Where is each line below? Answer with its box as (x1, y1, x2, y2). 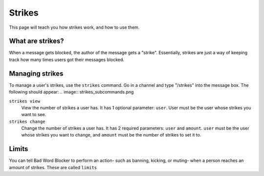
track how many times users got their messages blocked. (9, 57, 125, 62)
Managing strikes (9, 69, 64, 78)
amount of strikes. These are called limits (9, 164, 97, 170)
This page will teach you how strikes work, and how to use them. (9, 24, 140, 30)
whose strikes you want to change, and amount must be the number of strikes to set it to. (21, 132, 201, 138)
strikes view (9, 98, 41, 104)
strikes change (9, 118, 46, 124)
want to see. (21, 112, 46, 117)
